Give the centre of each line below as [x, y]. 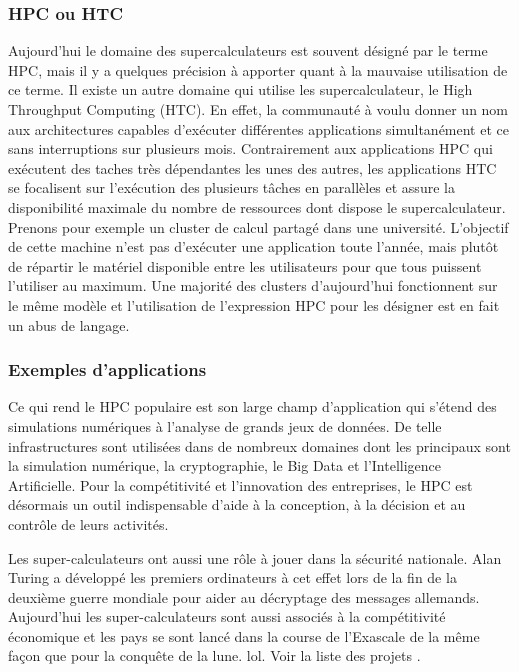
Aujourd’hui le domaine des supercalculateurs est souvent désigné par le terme [248, 50]
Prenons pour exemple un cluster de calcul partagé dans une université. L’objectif [258, 226]
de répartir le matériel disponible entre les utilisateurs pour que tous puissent [245, 265]
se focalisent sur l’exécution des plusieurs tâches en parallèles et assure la [231, 187]
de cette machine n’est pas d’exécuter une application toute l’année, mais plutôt [253, 246]
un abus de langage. [69, 324]
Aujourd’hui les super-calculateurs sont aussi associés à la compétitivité [227, 616]
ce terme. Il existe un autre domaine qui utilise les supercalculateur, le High [240, 89]
